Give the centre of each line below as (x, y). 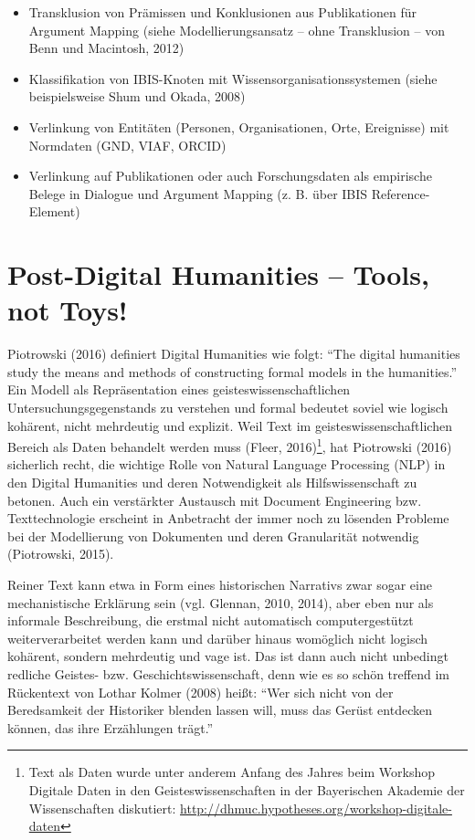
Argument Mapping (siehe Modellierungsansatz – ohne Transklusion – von (237, 30)
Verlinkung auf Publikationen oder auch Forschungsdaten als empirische (230, 176)
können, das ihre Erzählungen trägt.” (111, 727)
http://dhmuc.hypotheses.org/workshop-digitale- (316, 808)
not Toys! (68, 310)
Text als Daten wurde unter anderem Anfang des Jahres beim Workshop (232, 772)
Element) (54, 211)
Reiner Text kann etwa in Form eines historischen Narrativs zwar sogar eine (220, 585)
